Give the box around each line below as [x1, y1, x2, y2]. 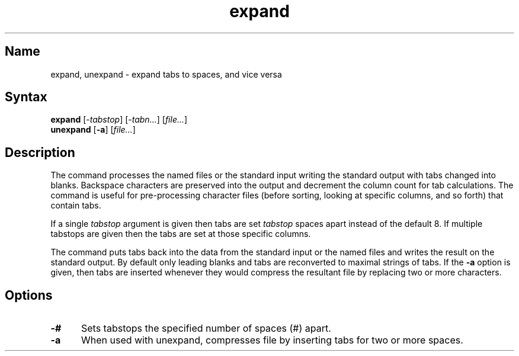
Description [5, 145, 75, 160]
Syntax [5, 89, 47, 105]
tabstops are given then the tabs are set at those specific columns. [50, 229, 311, 239]
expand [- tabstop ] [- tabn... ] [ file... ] [50, 114, 188, 125]
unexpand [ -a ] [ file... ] [50, 124, 136, 135]
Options [5, 287, 53, 303]
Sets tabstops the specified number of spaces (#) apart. [81, 322, 331, 335]
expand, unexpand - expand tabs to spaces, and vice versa [50, 69, 282, 79]
